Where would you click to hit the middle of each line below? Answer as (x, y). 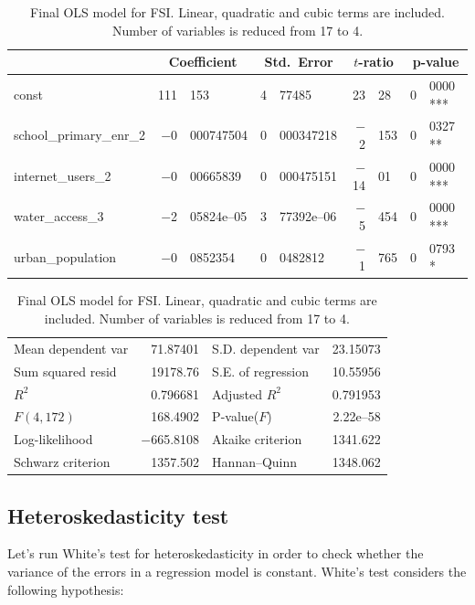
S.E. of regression (260, 371)
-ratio (376, 62)
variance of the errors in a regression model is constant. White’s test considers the (237, 572)
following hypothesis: (66, 589)
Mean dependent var (71, 348)
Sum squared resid (65, 371)
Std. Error (299, 62)
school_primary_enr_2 (80, 135)
